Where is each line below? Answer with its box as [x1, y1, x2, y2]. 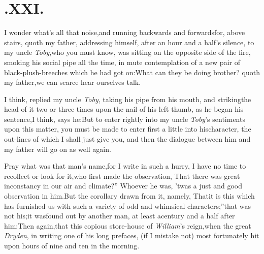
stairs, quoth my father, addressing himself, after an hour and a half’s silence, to [4, 37, 254, 47]
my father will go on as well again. [4, 143, 111, 154]
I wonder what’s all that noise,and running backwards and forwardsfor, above [4, 27, 245, 38]
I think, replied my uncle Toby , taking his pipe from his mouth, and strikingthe [4, 93, 251, 104]
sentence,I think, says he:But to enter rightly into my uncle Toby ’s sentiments [4, 113, 245, 124]
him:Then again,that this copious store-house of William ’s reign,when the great [4, 220, 251, 231]
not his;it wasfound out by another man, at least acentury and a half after [4, 210, 235, 221]
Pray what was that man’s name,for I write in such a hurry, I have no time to [4, 161, 246, 171]
